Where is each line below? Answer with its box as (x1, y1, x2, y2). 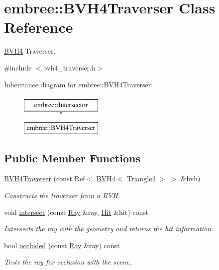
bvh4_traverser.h (43, 62, 96, 72)
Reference (4, 17, 73, 37)
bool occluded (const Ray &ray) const (4, 240, 120, 250)
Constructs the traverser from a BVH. (4, 190, 120, 201)
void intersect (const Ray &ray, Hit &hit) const (4, 206, 149, 217)
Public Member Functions (4, 150, 140, 165)
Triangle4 (127, 173, 156, 184)
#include (4, 62, 32, 72)
